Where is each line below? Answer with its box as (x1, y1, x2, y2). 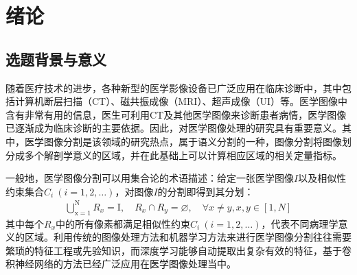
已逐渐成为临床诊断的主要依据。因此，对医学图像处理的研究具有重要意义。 (5, 121, 342, 135)
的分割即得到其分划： (157, 184, 254, 198)
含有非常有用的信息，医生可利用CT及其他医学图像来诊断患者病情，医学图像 (5, 107, 347, 121)
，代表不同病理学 (261, 216, 338, 230)
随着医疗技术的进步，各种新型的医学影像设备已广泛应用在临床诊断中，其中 (5, 80, 342, 95)
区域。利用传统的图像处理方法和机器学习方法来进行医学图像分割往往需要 (24, 230, 352, 244)
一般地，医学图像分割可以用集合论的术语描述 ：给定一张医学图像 (5, 171, 294, 185)
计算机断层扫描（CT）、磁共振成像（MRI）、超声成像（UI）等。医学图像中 (14, 94, 347, 108)
